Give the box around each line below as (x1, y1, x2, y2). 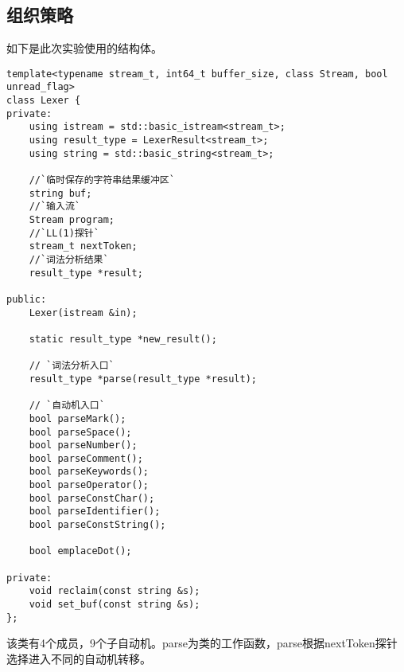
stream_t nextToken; (29, 240, 138, 252)
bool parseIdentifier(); (29, 506, 161, 518)
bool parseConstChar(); (29, 492, 155, 504)
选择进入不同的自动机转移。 (6, 650, 151, 666)
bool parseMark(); (29, 412, 126, 424)
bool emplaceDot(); (29, 545, 132, 557)
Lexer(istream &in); (29, 307, 138, 318)
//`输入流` (29, 201, 80, 213)
